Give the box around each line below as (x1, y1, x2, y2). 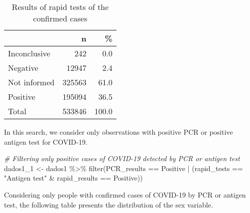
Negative (8, 62, 38, 73)
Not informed (8, 76, 55, 88)
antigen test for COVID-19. (4, 136, 88, 147)
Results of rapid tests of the (11, 1, 109, 12)
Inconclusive (8, 47, 50, 59)
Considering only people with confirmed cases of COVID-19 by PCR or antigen (4, 189, 246, 200)
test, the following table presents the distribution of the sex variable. (4, 199, 213, 210)
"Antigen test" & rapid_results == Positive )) (4, 173, 143, 183)
